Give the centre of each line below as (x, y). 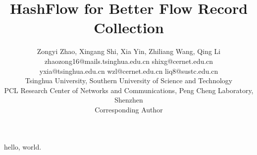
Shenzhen (129, 100)
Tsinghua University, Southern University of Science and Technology (129, 80)
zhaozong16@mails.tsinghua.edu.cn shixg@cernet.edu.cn (129, 61)
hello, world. (23, 147)
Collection (129, 27)
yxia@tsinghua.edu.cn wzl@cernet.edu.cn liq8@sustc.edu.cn (129, 71)
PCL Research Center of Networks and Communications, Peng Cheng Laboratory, (129, 90)
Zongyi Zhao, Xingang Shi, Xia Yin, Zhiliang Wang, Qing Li (129, 51)
